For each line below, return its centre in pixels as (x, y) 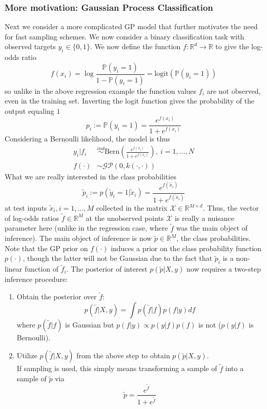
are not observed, (234, 90)
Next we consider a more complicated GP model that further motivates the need (131, 26)
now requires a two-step (224, 269)
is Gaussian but (90, 324)
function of (42, 269)
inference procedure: (36, 279)
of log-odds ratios (32, 218)
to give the (232, 46)
